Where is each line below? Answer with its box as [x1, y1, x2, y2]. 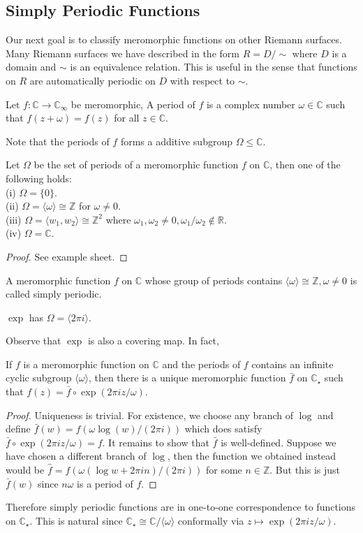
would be [6, 462, 45, 477]
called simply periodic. [6, 286, 102, 301]
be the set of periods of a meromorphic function [34, 157, 239, 172]
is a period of [77, 476, 133, 490]
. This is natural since [29, 513, 123, 527]
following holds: [6, 170, 72, 185]
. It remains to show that [102, 435, 209, 449]
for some [205, 462, 242, 477]
